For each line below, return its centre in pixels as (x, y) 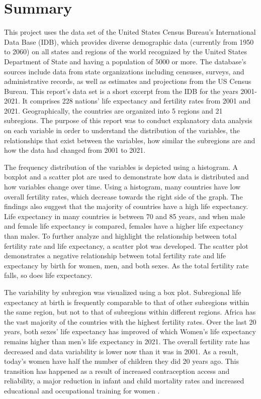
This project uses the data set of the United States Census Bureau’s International (130, 32)
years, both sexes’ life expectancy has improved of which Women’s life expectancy (130, 331)
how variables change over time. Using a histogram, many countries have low (122, 187)
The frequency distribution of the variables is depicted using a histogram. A (121, 167)
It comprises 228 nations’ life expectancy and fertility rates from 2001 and (137, 101)
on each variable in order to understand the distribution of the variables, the (122, 130)
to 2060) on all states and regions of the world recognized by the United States (126, 52)
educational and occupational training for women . (82, 390)
